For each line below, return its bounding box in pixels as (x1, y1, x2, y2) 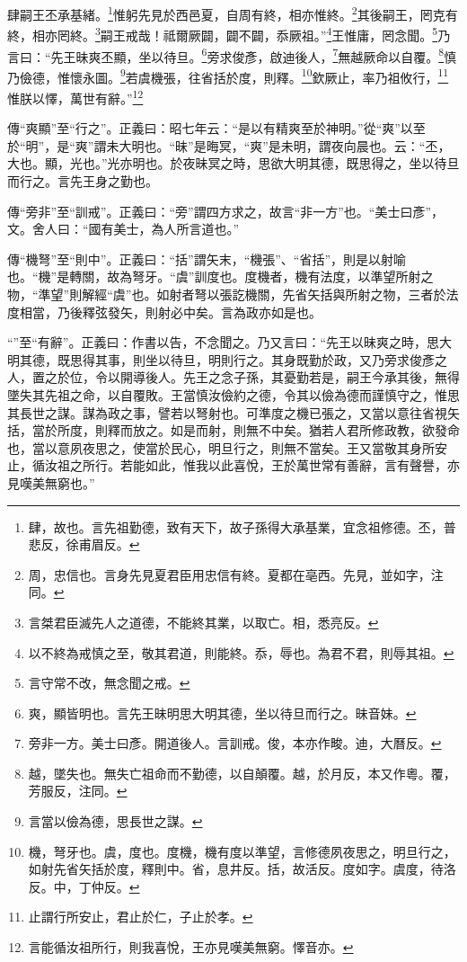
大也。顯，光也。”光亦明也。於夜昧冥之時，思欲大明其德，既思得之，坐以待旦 (7, 154, 460, 173)
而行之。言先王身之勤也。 (7, 172, 158, 191)
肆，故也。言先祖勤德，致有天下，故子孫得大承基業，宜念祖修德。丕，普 (28, 517, 456, 536)
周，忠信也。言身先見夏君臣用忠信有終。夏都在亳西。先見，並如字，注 (28, 565, 444, 583)
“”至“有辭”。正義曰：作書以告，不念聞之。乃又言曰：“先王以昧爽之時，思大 (7, 333, 453, 352)
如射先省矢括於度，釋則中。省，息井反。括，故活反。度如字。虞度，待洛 (28, 860, 456, 878)
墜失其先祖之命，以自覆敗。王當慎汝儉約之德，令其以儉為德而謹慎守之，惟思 (7, 385, 460, 404)
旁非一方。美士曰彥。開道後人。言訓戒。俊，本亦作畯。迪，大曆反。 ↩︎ (28, 734, 442, 753)
